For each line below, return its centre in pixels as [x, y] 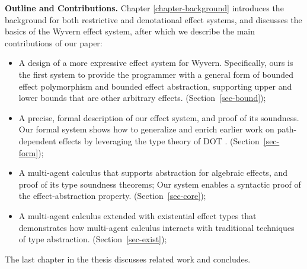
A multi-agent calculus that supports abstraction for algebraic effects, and [153, 173]
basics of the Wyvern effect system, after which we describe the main [130, 31]
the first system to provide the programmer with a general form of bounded [156, 74]
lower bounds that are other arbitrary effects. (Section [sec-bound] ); [142, 98]
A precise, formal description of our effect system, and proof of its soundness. [159, 117]
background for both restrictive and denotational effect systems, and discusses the [153, 19]
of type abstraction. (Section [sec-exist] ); [93, 239]
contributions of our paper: [54, 42]
